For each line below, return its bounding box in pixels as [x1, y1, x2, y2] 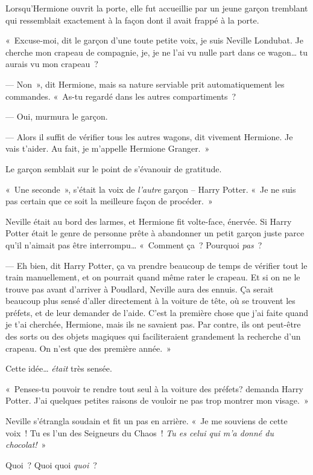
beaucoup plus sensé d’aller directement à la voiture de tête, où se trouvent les [5, 294, 296, 307]
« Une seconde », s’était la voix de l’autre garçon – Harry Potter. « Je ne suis [5, 183, 296, 195]
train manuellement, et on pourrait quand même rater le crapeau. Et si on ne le [5, 271, 300, 283]
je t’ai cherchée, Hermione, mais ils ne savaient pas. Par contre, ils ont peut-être [5, 318, 301, 331]
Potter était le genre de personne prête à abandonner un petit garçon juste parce [5, 227, 305, 239]
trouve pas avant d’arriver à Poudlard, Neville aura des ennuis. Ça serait [5, 282, 274, 295]
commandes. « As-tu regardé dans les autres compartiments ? [5, 89, 236, 102]
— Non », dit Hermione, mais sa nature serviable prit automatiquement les [5, 77, 285, 90]
